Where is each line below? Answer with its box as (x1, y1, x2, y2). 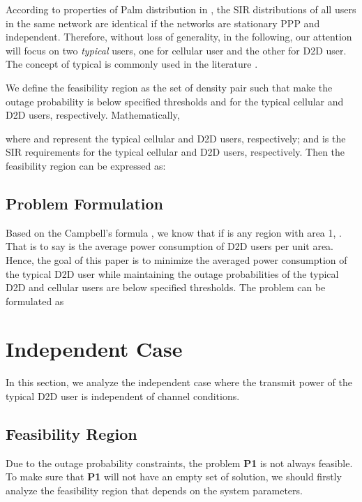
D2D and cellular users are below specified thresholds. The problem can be (6, 280, 326, 295)
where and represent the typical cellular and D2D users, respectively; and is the (6, 131, 346, 145)
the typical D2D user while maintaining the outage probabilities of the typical (6, 266, 339, 281)
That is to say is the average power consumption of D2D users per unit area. (6, 239, 334, 253)
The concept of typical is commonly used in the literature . (6, 57, 258, 71)
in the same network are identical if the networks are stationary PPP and (6, 15, 320, 30)
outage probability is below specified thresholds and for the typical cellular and (6, 94, 344, 108)
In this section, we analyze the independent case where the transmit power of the (6, 375, 352, 390)
